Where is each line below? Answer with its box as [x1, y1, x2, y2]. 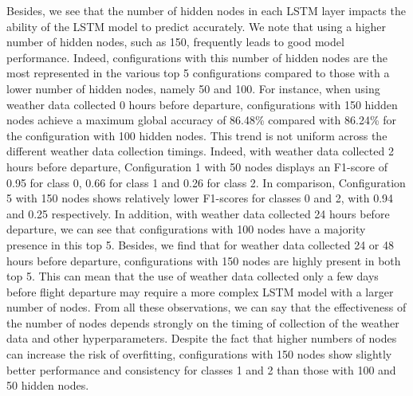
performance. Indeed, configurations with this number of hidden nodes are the [6, 49, 388, 65]
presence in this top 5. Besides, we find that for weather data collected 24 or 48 [6, 236, 394, 253]
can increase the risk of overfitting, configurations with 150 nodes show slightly [6, 346, 392, 363]
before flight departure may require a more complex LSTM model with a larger [6, 283, 394, 300]
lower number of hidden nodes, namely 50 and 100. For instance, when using [6, 80, 380, 96]
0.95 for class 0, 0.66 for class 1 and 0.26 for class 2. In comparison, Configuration [6, 174, 406, 190]
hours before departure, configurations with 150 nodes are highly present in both [6, 252, 401, 269]
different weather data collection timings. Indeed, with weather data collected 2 [6, 143, 394, 159]
